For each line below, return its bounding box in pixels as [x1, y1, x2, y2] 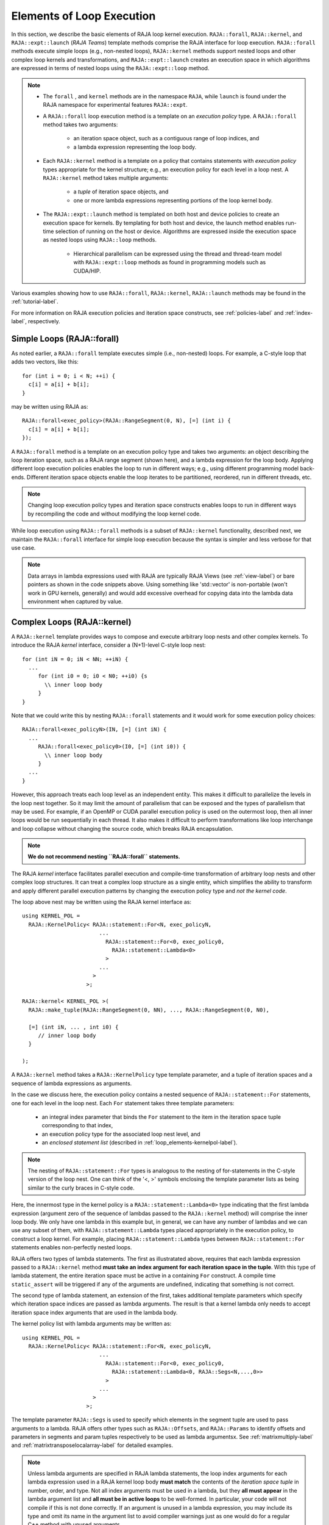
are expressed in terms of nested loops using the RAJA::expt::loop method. [11, 65, 210, 72]
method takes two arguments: [43, 121, 118, 128]
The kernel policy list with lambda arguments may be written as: [11, 1320, 172, 1327]
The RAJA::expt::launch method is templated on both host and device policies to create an [43, 210, 280, 218]
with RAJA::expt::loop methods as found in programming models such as [73, 259, 266, 266]
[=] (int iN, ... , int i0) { [28, 1024, 119, 1030]
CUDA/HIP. [73, 267, 101, 274]
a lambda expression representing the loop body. [73, 143, 197, 151]
